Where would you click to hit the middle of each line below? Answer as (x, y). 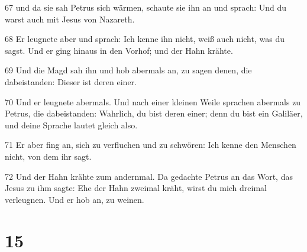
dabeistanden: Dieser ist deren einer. (71, 81)
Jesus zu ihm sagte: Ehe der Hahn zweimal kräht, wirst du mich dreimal (136, 188)
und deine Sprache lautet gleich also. (71, 125)
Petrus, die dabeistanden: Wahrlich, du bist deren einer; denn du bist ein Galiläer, (154, 113)
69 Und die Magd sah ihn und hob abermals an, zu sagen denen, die (128, 70)
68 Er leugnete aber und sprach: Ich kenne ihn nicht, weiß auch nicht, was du (145, 39)
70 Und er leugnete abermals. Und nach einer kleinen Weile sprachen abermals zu (153, 101)
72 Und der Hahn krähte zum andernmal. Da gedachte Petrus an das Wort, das (149, 176)
